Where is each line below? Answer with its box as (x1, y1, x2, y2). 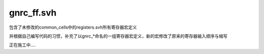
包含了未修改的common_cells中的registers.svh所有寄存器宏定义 (9, 24, 137, 30)
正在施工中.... (9, 42, 36, 48)
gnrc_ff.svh (9, 7, 57, 18)
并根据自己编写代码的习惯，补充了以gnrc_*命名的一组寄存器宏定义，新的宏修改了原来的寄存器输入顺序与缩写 (9, 33, 228, 39)
